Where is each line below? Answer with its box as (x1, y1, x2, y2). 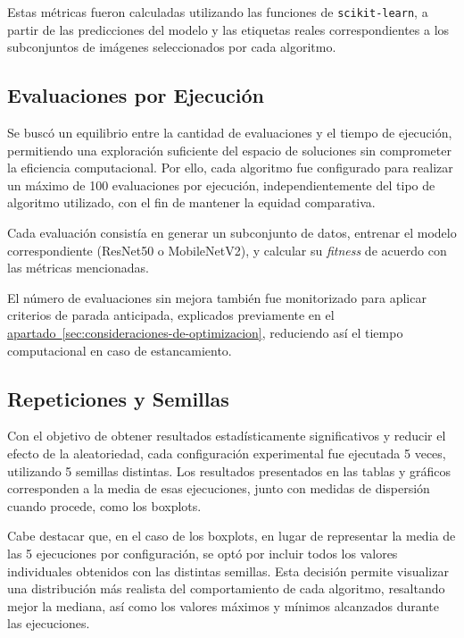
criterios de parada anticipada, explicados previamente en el (7, 306, 335, 324)
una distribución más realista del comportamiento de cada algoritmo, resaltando (7, 579, 445, 598)
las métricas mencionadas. (7, 258, 149, 277)
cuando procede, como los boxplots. (7, 496, 202, 515)
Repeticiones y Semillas (7, 384, 229, 412)
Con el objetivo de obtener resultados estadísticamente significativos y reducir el (7, 426, 446, 445)
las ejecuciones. (7, 614, 90, 633)
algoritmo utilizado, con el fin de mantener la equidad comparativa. (7, 193, 376, 212)
